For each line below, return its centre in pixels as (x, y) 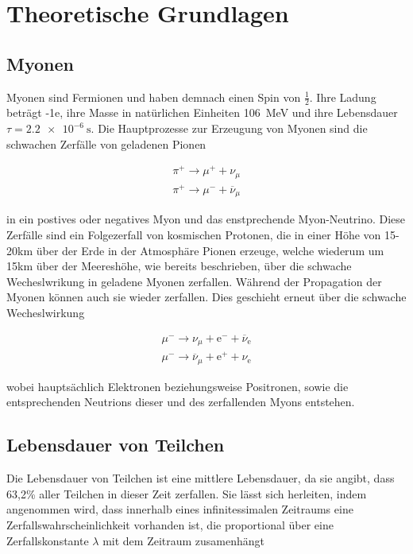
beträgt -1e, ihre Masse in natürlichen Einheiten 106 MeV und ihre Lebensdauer (202, 112)
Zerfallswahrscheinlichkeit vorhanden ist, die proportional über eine (170, 524)
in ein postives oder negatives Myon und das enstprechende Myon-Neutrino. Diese (206, 219)
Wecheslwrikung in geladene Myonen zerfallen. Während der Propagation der (194, 281)
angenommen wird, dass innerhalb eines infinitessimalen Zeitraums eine (180, 509)
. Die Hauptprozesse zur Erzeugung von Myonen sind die (229, 128)
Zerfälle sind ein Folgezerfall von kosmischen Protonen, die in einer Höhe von (194, 234)
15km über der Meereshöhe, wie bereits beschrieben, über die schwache (179, 266)
